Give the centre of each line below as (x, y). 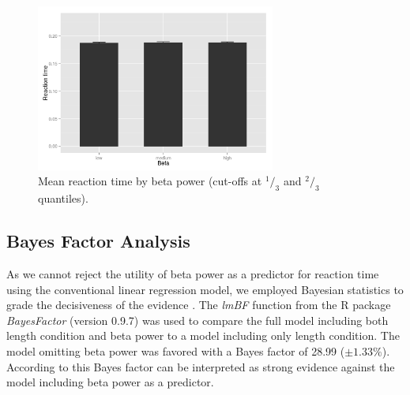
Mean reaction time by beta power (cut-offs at (150, 181)
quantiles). (63, 198)
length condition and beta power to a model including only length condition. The (203, 335)
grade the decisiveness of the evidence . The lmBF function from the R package (199, 305)
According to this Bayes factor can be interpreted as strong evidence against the (201, 366)
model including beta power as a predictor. (110, 382)
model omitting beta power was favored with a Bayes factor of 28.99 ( (176, 350)
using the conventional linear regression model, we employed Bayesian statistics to (205, 289)
